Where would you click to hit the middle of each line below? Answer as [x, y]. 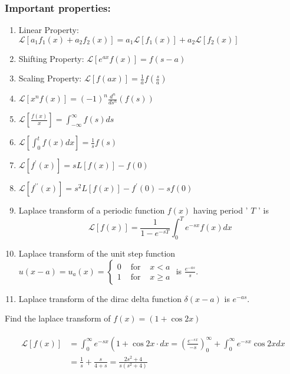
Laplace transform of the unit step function [97, 253]
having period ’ [220, 210]
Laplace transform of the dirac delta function [100, 298]
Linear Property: [49, 30]
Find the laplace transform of [58, 318]
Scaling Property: [50, 78]
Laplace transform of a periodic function [92, 210]
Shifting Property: [51, 58]
